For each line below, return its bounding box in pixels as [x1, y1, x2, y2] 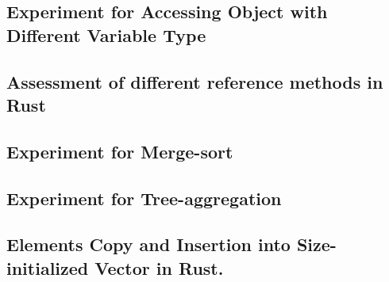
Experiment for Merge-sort [6, 139, 233, 163]
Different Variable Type [6, 22, 206, 47]
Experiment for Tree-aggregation [6, 185, 282, 210]
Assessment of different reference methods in [6, 69, 383, 93]
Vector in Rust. [94, 255, 224, 280]
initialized [6, 255, 89, 280]
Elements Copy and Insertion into [6, 232, 291, 257]
